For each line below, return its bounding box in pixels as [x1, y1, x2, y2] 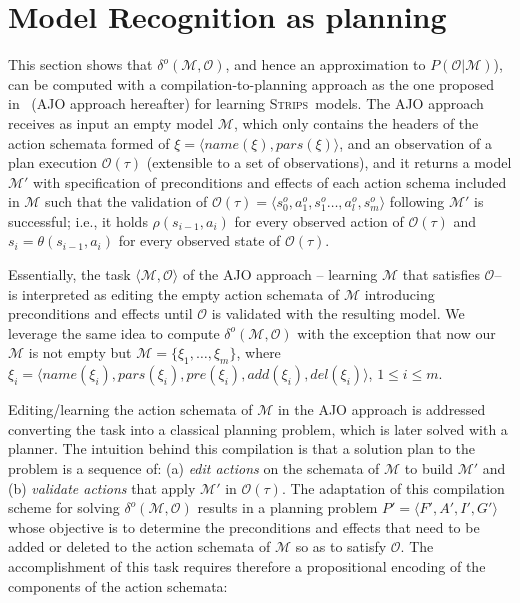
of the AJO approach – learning [182, 264, 378, 285]
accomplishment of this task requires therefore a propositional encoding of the [8, 555, 486, 576]
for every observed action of [234, 210, 404, 231]
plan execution [8, 152, 98, 173]
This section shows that [8, 54, 153, 75]
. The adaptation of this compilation [281, 477, 505, 498]
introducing [364, 283, 435, 304]
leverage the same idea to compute [8, 322, 220, 343]
